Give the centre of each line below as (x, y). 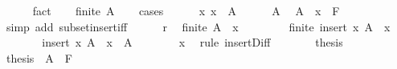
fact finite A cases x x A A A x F (186, 10)
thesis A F (39, 57)
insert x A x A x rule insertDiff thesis (192, 42)
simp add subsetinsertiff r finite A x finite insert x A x (198, 26)
